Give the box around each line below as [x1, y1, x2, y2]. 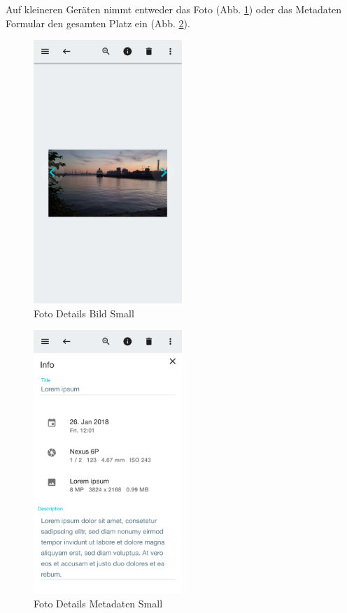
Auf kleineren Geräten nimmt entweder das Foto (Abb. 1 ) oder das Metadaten [6, 2, 342, 16]
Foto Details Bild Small [34, 305, 134, 320]
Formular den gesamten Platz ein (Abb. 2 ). [6, 15, 190, 30]
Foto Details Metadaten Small [34, 596, 163, 610]
